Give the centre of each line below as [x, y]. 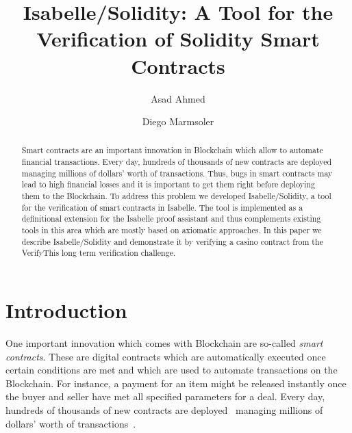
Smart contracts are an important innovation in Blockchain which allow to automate [172, 150]
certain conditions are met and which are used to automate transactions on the [172, 370]
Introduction [66, 310]
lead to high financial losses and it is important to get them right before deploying [168, 184]
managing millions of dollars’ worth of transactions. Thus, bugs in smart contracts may [177, 173]
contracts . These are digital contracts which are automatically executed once [166, 356]
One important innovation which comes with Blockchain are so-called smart [164, 342]
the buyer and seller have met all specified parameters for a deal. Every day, [165, 396]
